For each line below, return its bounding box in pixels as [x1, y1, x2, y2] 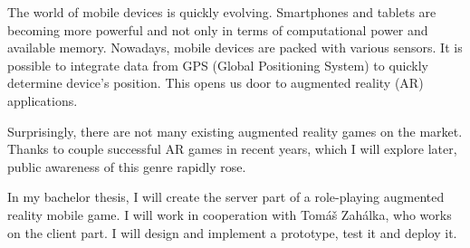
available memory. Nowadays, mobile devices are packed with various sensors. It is [7, 38, 463, 57]
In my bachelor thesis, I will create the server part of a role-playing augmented [7, 187, 445, 206]
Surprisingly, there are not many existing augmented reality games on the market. [7, 121, 463, 140]
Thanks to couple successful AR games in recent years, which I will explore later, [7, 139, 457, 158]
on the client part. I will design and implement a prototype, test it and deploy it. [7, 223, 457, 242]
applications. [7, 91, 78, 110]
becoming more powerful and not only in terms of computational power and [7, 20, 428, 39]
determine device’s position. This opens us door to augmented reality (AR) [7, 73, 424, 92]
